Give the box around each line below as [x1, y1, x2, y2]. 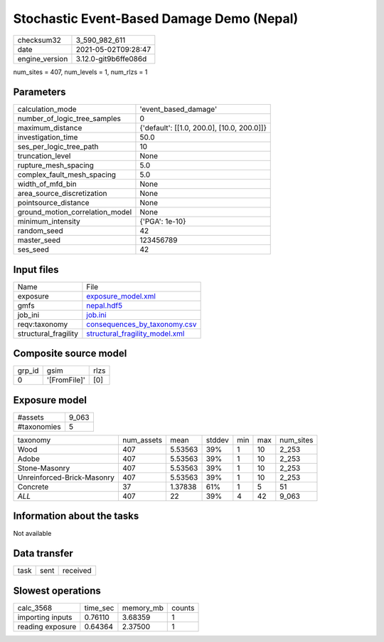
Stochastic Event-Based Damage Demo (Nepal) [13, 11, 299, 26]
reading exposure [17, 621, 77, 631]
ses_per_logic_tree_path [17, 142, 99, 152]
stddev [206, 435, 229, 445]
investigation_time [17, 133, 78, 143]
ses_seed [17, 244, 50, 254]
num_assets [122, 435, 163, 445]
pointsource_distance [17, 198, 90, 208]
